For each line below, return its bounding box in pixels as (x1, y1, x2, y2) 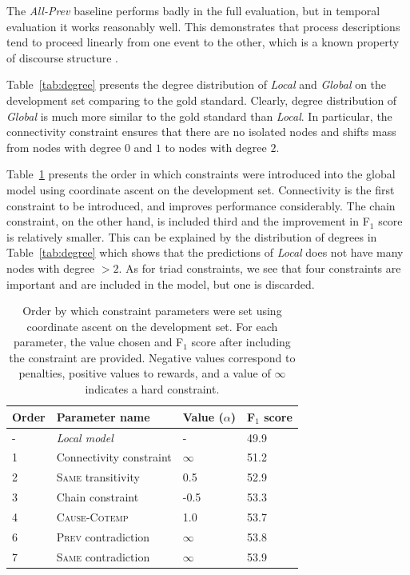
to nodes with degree (165, 138, 267, 155)
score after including (191, 333, 291, 350)
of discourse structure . (6, 49, 118, 66)
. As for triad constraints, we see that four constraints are (118, 259, 401, 276)
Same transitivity (56, 469, 140, 485)
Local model (56, 429, 113, 445)
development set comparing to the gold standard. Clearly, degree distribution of (6, 91, 397, 108)
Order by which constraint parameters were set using (22, 302, 282, 319)
